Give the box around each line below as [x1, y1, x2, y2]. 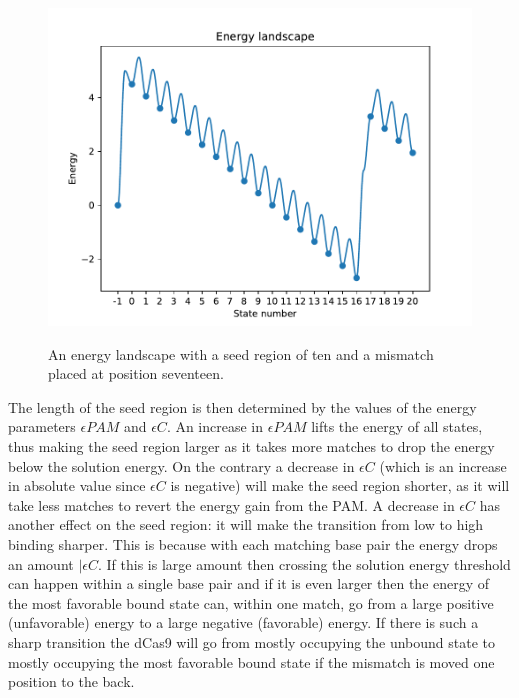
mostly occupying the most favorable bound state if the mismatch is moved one [8, 651, 495, 672]
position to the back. [8, 671, 135, 692]
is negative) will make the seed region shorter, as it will [170, 475, 510, 496]
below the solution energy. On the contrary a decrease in [8, 455, 355, 476]
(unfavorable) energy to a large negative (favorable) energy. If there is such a [8, 612, 479, 633]
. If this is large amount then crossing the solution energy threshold [98, 553, 511, 574]
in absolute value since [8, 475, 146, 496]
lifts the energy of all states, [311, 416, 483, 437]
